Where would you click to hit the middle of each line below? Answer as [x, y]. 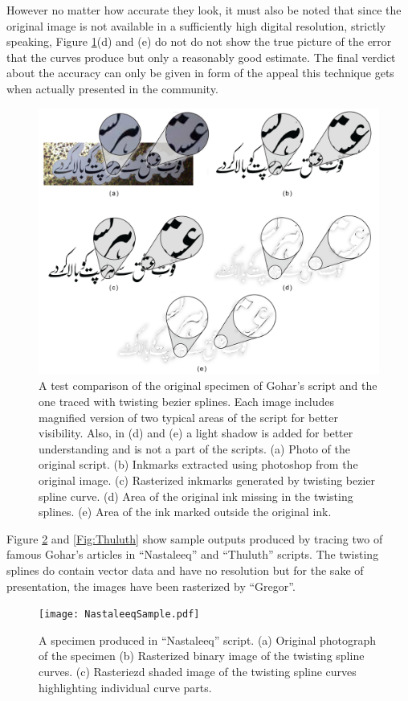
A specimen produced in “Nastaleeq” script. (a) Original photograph [208, 640]
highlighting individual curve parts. [125, 687]
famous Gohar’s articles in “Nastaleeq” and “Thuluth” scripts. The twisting [193, 554]
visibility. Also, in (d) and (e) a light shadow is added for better [196, 433]
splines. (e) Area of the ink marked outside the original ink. [185, 512]
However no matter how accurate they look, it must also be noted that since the [204, 10]
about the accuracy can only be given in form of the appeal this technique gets [200, 73]
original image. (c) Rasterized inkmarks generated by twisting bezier [207, 480]
